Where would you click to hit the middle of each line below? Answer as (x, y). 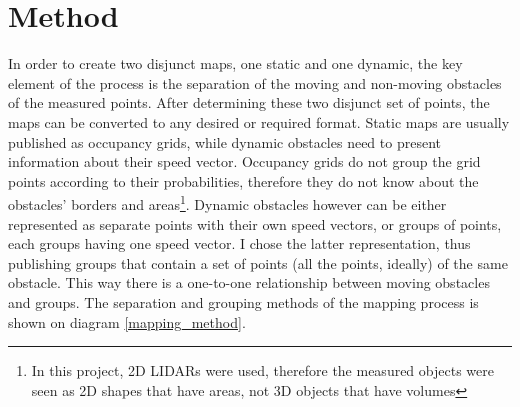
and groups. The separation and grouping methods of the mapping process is (243, 301)
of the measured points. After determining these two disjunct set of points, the (249, 102)
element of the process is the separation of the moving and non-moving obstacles (255, 82)
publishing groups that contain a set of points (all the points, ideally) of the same (258, 262)
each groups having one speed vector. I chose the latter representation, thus (239, 243)
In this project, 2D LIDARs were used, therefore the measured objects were (262, 370)
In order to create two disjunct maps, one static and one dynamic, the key (235, 63)
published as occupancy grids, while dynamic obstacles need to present (224, 141)
